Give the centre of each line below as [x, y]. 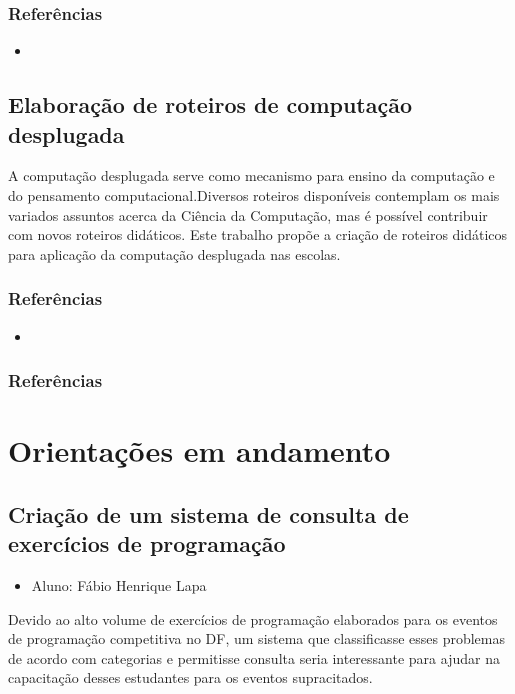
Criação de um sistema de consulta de [208, 513]
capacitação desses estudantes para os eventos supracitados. [190, 677]
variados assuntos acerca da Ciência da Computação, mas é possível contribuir [248, 214]
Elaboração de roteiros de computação [210, 104]
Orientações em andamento [199, 450]
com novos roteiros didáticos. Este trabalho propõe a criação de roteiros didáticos [258, 234]
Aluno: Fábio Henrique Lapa [119, 585]
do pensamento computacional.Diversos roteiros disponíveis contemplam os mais [254, 195]
